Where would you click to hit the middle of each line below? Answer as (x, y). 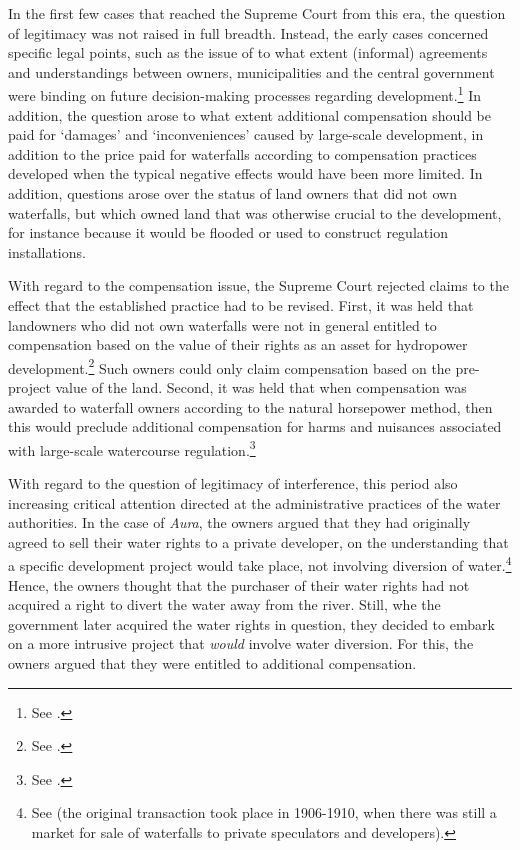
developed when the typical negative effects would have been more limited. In (245, 173)
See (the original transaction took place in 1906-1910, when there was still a (264, 812)
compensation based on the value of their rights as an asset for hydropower (238, 344)
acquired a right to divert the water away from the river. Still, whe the (224, 604)
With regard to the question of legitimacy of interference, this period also (233, 483)
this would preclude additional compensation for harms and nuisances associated (255, 426)
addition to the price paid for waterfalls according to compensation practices (242, 153)
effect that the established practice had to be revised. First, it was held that (241, 304)
